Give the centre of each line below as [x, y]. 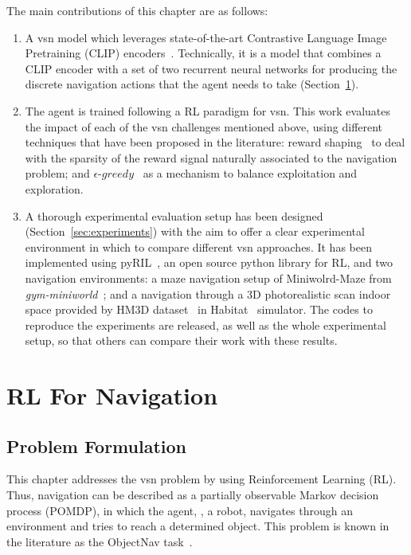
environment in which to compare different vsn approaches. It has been [198, 246]
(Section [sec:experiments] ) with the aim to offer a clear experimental [195, 231]
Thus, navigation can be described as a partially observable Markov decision [193, 495]
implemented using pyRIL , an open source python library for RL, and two [209, 262]
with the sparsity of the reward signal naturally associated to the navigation [211, 157]
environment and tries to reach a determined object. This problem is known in [198, 526]
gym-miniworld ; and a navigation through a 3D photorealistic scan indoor [208, 293]
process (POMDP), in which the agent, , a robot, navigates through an [180, 510]
